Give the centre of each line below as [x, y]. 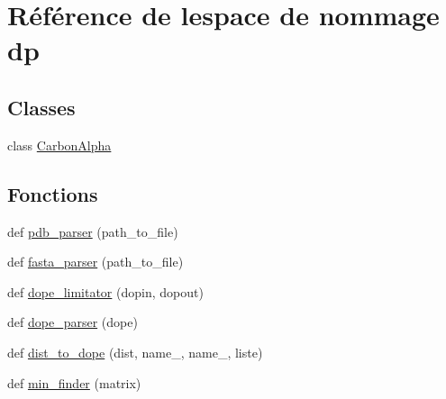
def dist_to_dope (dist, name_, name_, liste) [135, 352]
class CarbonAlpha [59, 145]
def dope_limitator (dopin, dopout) [105, 291]
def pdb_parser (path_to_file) [93, 231]
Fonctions [53, 193]
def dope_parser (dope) [73, 322]
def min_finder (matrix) [74, 382]
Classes [41, 107]
